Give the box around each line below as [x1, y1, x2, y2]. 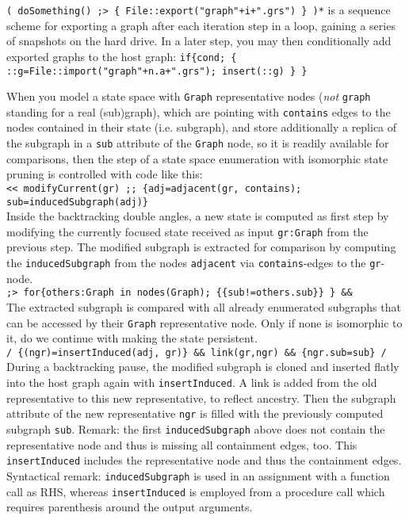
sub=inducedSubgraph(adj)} [6, 196, 148, 208]
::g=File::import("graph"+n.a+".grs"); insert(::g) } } [6, 65, 308, 77]
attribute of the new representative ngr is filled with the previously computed [6, 405, 384, 422]
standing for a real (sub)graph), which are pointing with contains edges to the [6, 103, 391, 120]
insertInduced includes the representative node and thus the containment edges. [6, 452, 402, 468]
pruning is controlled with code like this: [6, 166, 203, 182]
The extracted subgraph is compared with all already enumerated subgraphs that [6, 298, 401, 315]
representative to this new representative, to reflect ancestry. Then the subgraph [6, 389, 396, 406]
